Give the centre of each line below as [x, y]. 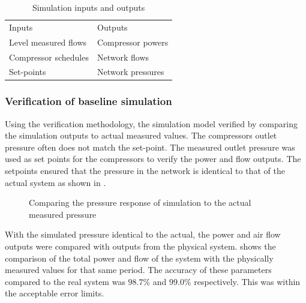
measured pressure [63, 214]
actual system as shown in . [55, 182]
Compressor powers [133, 42]
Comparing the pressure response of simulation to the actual [140, 202]
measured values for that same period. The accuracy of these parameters [138, 270]
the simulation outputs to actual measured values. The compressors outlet [141, 135]
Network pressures [130, 72]
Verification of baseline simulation [88, 101]
